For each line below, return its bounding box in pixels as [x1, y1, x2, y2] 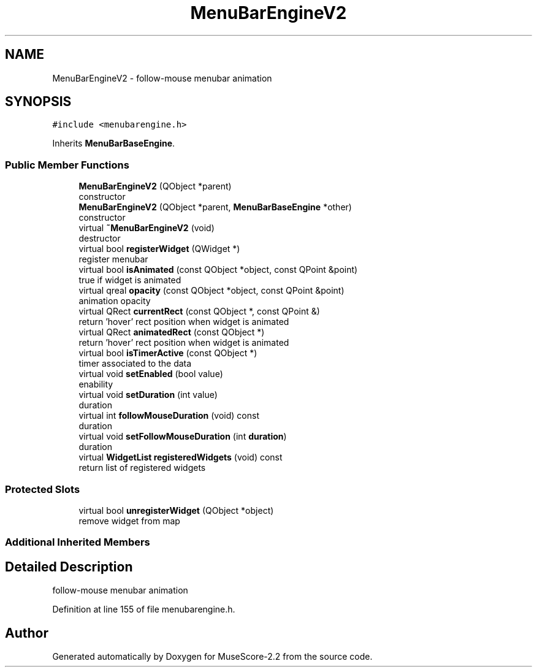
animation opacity [78, 296, 151, 307]
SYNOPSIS [5, 94, 72, 110]
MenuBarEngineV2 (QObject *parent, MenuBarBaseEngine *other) [78, 202, 352, 213]
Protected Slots [5, 483, 80, 495]
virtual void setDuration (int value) [78, 389, 218, 400]
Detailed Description [5, 559, 133, 575]
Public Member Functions [5, 158, 129, 171]
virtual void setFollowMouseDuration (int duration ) [78, 431, 287, 442]
